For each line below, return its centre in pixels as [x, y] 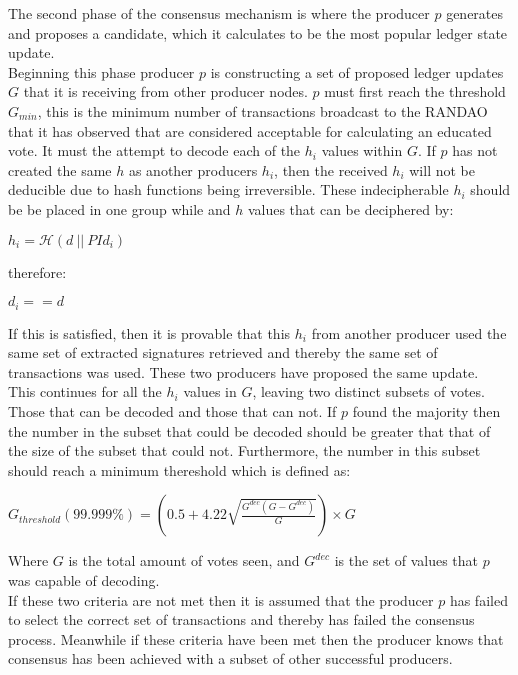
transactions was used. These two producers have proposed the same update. [243, 371]
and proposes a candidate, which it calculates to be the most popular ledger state [258, 32]
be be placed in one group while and [119, 208]
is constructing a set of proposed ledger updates [357, 71]
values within [362, 150]
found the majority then [426, 410]
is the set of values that [406, 560]
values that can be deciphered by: [350, 208]
